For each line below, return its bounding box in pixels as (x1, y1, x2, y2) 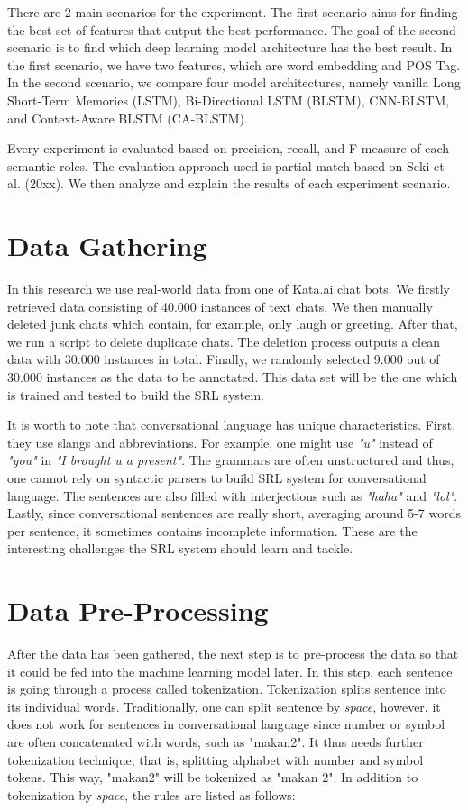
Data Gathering (7, 227, 207, 264)
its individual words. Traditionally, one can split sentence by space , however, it (7, 696, 441, 715)
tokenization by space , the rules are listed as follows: (7, 785, 296, 804)
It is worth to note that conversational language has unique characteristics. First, (7, 415, 456, 434)
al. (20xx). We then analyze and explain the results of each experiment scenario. (7, 174, 451, 193)
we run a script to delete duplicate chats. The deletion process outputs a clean (7, 332, 440, 350)
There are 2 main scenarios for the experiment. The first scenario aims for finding (7, 3, 458, 21)
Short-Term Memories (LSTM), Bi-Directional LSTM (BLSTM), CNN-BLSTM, (7, 90, 450, 109)
